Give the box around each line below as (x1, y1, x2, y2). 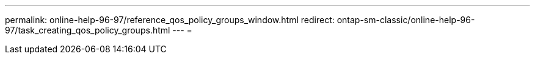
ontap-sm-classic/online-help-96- (337, 15, 475, 25)
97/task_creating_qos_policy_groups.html (5, 25, 170, 35)
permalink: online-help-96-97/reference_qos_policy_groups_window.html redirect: (5, 15, 335, 25)
